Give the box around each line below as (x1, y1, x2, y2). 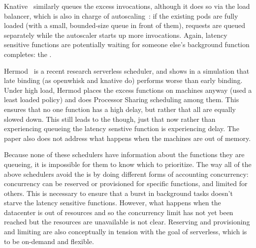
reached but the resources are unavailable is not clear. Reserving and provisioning (4, 217, 250, 227)
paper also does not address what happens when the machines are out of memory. (4, 133, 251, 143)
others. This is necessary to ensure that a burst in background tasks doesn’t (4, 188, 233, 198)
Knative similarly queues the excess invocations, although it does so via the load (4, 1, 250, 11)
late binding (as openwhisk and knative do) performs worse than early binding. (4, 75, 243, 85)
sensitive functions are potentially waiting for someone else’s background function (4, 39, 250, 50)
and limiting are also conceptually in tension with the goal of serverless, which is (4, 226, 247, 237)
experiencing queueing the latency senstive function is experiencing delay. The (4, 123, 239, 134)
